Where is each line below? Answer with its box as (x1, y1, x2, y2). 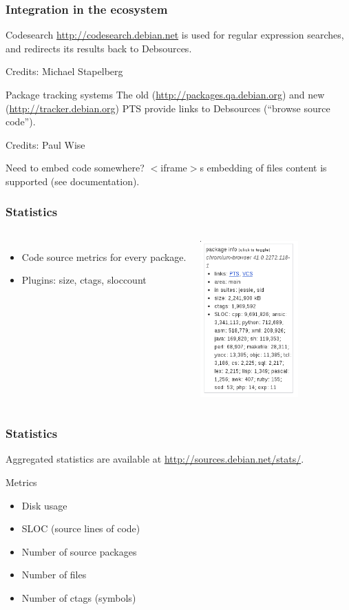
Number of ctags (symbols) (21, 590, 136, 604)
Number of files (21, 567, 87, 582)
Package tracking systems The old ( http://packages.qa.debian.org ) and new (6, 87, 325, 101)
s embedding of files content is (200, 160, 327, 175)
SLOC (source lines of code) (21, 521, 140, 536)
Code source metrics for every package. (21, 249, 187, 264)
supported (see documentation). (6, 173, 140, 188)
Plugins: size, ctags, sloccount (21, 273, 147, 287)
